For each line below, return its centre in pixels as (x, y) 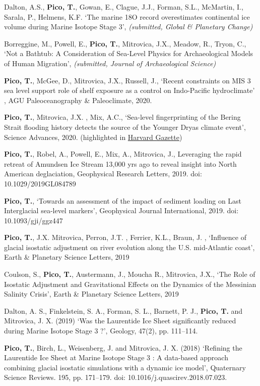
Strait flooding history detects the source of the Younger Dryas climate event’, (125, 127)
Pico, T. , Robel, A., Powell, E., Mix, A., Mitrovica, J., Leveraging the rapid (123, 154)
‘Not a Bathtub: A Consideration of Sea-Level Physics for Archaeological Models (129, 53)
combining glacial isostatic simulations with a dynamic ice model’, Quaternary (125, 367)
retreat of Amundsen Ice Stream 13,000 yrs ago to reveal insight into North (120, 163)
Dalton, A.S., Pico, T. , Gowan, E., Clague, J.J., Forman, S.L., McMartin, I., (124, 7)
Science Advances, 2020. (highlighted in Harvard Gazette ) (93, 137)
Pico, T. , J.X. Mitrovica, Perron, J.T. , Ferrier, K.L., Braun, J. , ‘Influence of (125, 237)
